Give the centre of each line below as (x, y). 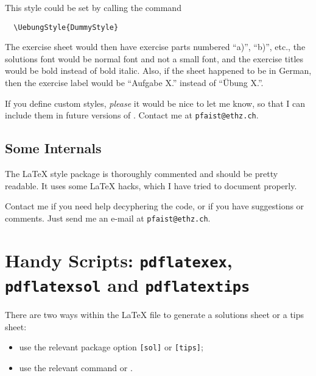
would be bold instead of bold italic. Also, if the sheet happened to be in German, (158, 70)
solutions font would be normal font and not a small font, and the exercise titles (154, 58)
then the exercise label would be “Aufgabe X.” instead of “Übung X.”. (134, 83)
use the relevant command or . (76, 367)
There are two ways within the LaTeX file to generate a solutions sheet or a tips (155, 315)
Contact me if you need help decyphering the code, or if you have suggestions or (155, 206)
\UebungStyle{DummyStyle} (66, 27)
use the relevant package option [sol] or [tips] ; (111, 347)
